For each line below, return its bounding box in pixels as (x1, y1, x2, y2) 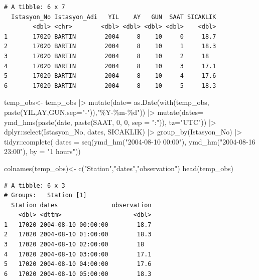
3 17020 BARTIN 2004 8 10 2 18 (4, 52, 209, 60)
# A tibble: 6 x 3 (4, 182, 65, 189)
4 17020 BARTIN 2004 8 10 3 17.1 (4, 62, 216, 70)
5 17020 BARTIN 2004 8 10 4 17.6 (4, 72, 216, 80)
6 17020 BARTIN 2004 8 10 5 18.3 (4, 82, 216, 89)
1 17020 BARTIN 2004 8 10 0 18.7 (4, 33, 216, 40)
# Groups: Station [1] (4, 192, 87, 199)
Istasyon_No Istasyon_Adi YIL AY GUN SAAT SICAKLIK (11, 13, 216, 21)
